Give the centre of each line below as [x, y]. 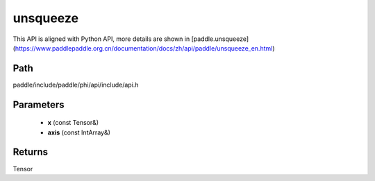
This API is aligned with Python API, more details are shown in [101, 39]
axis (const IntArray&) [79, 132]
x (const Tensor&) [73, 123]
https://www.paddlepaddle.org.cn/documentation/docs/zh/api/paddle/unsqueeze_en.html [144, 48]
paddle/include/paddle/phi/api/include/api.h [76, 85]
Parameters [39, 104]
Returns [31, 152]
